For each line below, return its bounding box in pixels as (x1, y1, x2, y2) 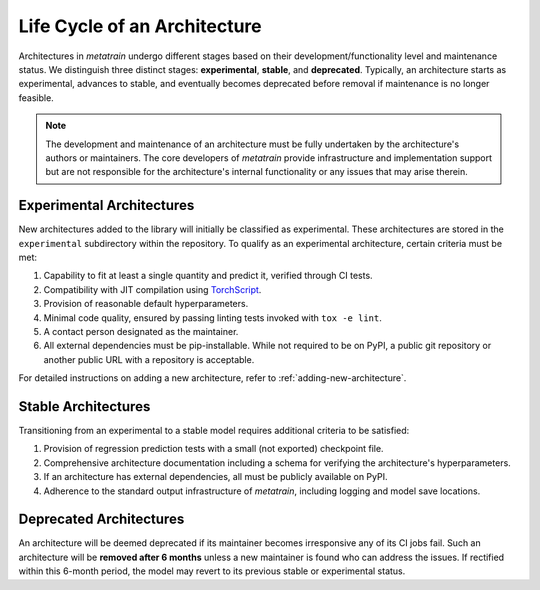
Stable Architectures (18, 398, 151, 415)
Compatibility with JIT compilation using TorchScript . (43, 283, 262, 295)
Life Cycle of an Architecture (18, 15, 262, 37)
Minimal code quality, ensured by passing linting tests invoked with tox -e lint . (43, 311, 382, 324)
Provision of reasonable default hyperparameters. (43, 298, 249, 310)
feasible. (18, 91, 54, 104)
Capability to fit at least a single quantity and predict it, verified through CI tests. (43, 270, 374, 282)
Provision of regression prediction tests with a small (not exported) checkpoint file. (43, 443, 384, 455)
